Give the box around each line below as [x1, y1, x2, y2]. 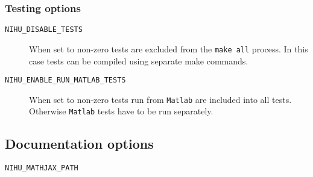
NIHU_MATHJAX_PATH [5, 164, 78, 173]
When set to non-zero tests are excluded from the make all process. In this [29, 42, 308, 55]
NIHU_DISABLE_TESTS [5, 25, 83, 34]
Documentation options [5, 134, 154, 153]
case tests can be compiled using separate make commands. [29, 54, 248, 67]
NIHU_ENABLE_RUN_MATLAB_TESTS [5, 76, 126, 85]
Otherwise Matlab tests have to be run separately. [29, 105, 213, 117]
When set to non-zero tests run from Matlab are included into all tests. [29, 93, 292, 105]
